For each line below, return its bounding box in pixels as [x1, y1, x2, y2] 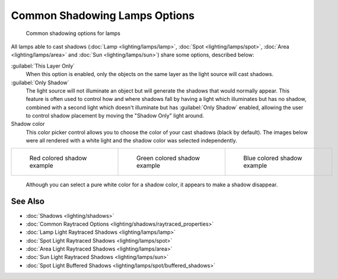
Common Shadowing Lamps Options [11, 9, 195, 22]
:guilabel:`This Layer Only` [11, 62, 75, 69]
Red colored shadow [29, 154, 87, 162]
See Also [11, 196, 44, 207]
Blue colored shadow [243, 154, 302, 162]
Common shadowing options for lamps [25, 30, 121, 37]
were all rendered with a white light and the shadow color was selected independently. [25, 137, 237, 144]
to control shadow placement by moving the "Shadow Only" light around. [25, 112, 205, 119]
